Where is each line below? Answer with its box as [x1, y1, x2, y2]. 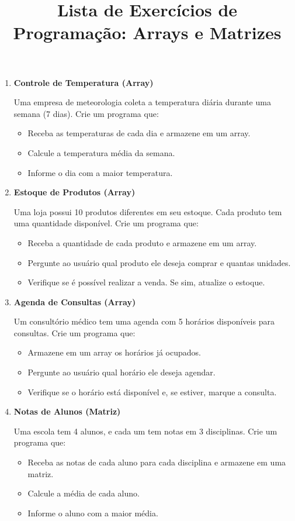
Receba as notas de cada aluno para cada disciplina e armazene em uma [27, 456, 286, 468]
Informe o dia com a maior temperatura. [27, 166, 173, 178]
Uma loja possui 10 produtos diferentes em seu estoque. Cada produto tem [13, 205, 282, 218]
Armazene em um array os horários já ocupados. [27, 346, 201, 358]
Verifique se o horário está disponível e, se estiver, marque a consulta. [27, 385, 277, 398]
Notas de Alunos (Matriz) [13, 405, 121, 418]
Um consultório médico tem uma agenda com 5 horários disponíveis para [13, 315, 275, 327]
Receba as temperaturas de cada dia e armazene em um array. [27, 127, 251, 139]
